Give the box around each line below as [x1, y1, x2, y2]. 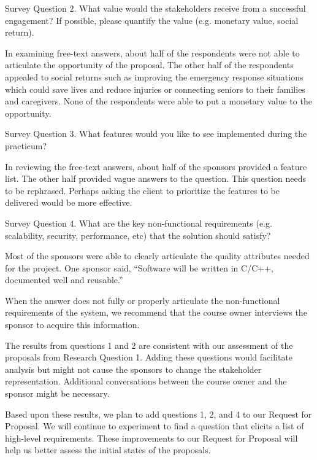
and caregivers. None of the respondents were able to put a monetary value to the [5, 95, 312, 107]
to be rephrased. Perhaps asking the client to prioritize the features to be [5, 184, 280, 197]
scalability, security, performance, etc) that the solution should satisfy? [5, 228, 271, 241]
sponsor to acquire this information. [5, 318, 140, 331]
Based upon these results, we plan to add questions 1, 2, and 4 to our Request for [5, 407, 312, 420]
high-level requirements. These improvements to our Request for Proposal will [5, 431, 298, 444]
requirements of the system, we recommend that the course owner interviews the [5, 306, 307, 319]
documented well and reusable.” [5, 273, 123, 286]
